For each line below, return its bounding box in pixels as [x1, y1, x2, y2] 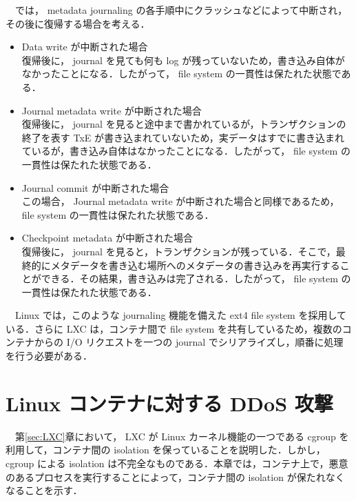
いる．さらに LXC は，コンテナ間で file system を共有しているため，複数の [6, 321, 342, 335]
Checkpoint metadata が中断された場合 [21, 230, 193, 245]
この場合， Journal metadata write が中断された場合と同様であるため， [21, 194, 339, 208]
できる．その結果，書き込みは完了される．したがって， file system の [41, 271, 351, 286]
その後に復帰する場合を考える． [6, 16, 150, 30]
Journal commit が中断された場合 [21, 180, 169, 195]
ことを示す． [24, 483, 83, 498]
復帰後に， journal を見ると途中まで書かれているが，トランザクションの [21, 117, 346, 131]
